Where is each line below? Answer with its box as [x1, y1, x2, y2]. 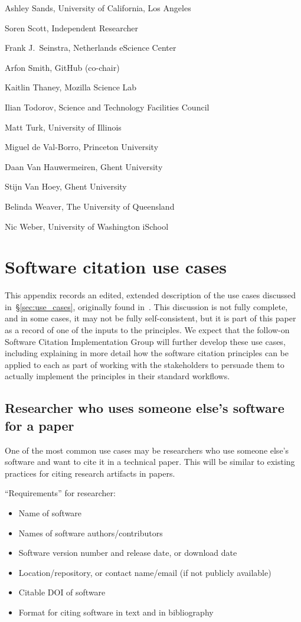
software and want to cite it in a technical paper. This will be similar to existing [5, 455, 295, 468]
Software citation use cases [5, 255, 227, 279]
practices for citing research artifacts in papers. [5, 467, 175, 479]
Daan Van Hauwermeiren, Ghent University [5, 160, 163, 172]
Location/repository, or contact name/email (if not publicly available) [18, 566, 271, 578]
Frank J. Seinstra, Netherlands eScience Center [5, 41, 176, 54]
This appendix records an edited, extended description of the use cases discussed [5, 289, 296, 301]
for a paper [5, 416, 74, 434]
